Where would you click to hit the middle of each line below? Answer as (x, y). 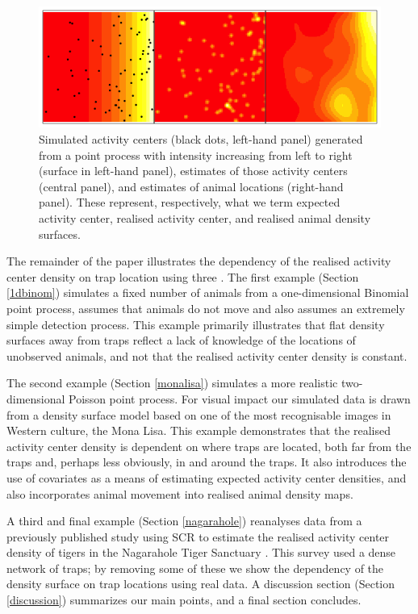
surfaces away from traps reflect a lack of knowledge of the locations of (181, 340)
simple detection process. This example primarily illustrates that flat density (196, 324)
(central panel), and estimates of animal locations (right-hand (191, 186)
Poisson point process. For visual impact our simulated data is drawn (240, 398)
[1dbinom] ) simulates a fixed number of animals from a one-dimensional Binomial (208, 292)
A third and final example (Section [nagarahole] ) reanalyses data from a (184, 521)
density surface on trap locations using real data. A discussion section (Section (201, 584)
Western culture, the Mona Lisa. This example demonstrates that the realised (199, 430)
